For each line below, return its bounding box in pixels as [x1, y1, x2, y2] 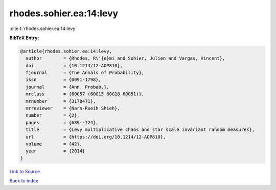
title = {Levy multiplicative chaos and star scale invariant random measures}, [26, 127, 255, 132]
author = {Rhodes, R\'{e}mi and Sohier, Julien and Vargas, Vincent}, [26, 56, 225, 61]
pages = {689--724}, [26, 120, 99, 125]
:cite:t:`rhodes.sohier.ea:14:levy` [9, 25, 77, 32]
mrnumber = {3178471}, [26, 98, 96, 104]
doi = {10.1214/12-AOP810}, [26, 63, 123, 68]
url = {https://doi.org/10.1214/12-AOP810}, [26, 134, 166, 140]
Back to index [9, 178, 38, 184]
